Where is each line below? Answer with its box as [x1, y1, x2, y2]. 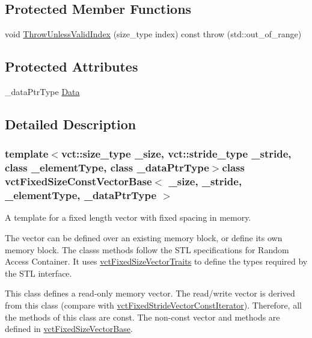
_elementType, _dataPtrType [5, 188, 157, 203]
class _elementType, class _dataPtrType [5, 160, 209, 175]
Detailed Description [5, 114, 136, 133]
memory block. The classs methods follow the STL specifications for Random [5, 243, 289, 256]
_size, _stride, [168, 174, 242, 189]
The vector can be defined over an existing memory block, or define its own [5, 231, 283, 244]
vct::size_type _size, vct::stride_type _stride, [61, 146, 292, 161]
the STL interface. [5, 266, 72, 279]
